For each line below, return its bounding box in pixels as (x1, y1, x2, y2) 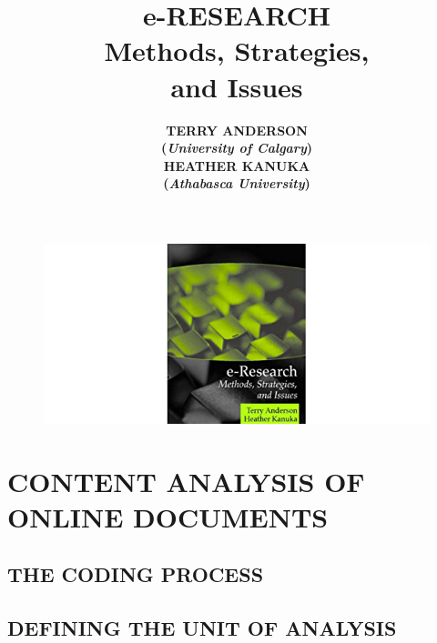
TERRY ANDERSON (166, 120, 308, 139)
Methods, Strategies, (104, 32, 370, 69)
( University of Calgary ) (160, 138, 313, 157)
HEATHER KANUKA (163, 156, 310, 175)
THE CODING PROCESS (7, 560, 264, 588)
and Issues (170, 67, 303, 105)
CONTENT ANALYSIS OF (7, 462, 365, 499)
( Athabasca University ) (163, 174, 310, 193)
